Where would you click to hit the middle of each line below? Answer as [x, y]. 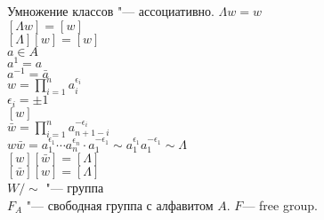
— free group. [280, 204]
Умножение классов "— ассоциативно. [111, 11]
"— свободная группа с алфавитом [120, 204]
